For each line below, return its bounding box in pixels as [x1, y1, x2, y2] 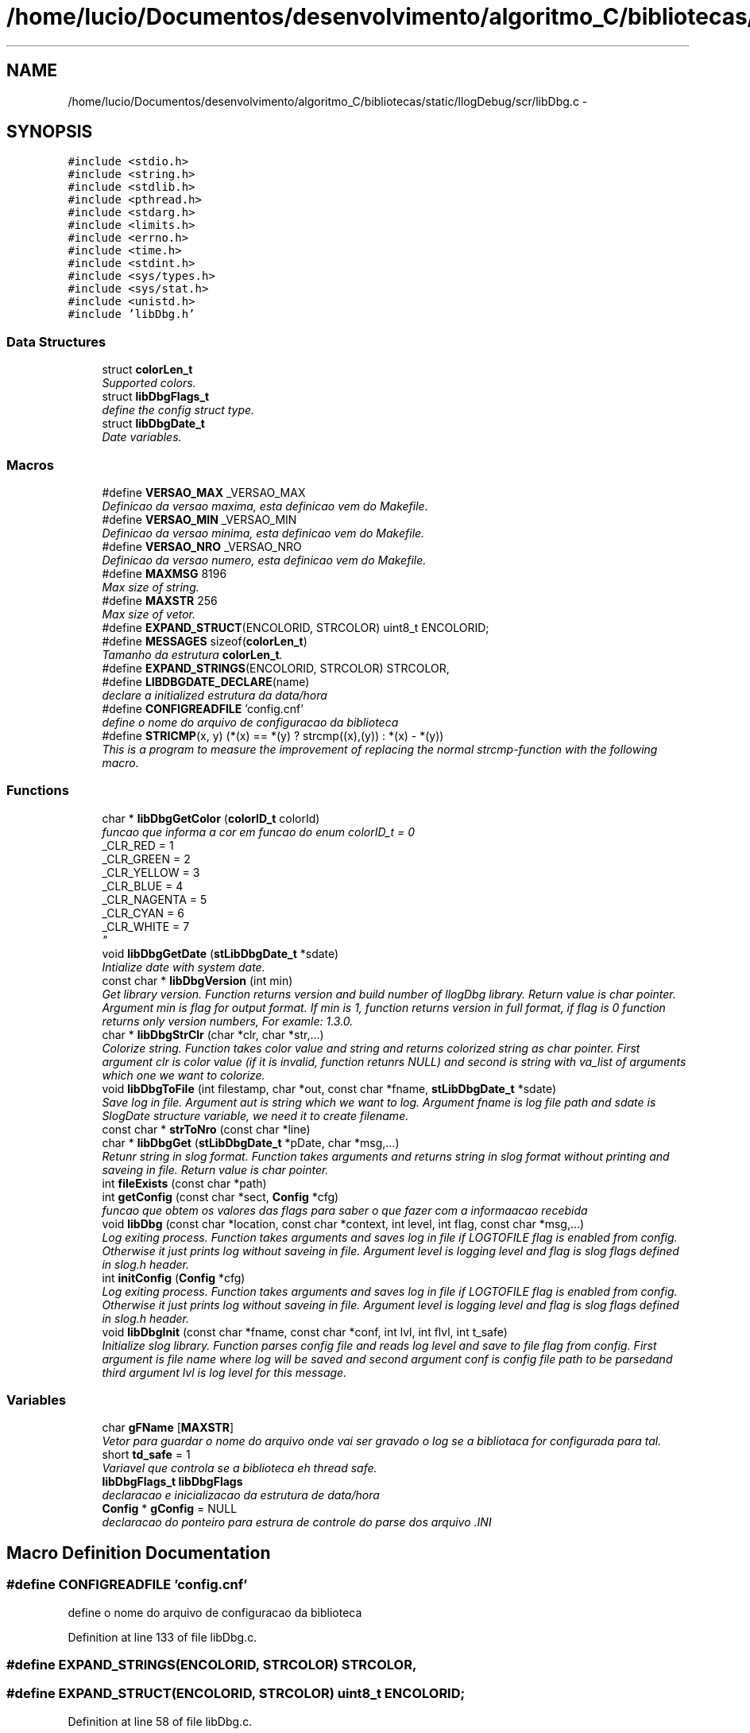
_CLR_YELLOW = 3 [102, 865, 200, 879]
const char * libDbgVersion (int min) [102, 973, 293, 987]
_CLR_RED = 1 [102, 838, 174, 852]
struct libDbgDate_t [102, 417, 205, 431]
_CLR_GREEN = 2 [102, 851, 191, 866]
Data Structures [6, 333, 106, 350]
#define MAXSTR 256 [102, 593, 218, 607]
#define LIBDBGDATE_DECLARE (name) [102, 674, 310, 688]
